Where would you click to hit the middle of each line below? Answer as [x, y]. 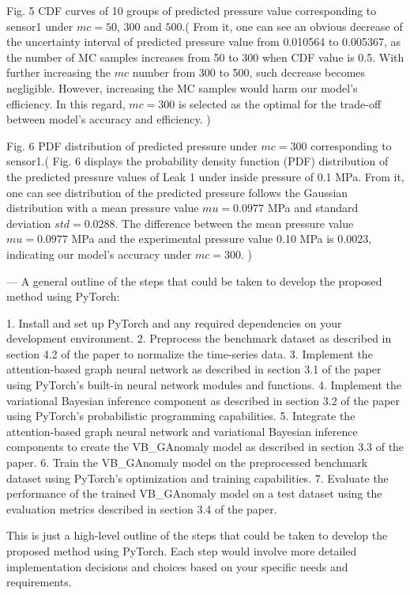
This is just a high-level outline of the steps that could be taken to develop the [197, 535]
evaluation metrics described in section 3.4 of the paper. [142, 508]
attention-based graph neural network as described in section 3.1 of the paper [194, 369]
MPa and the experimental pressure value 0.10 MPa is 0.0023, [222, 239]
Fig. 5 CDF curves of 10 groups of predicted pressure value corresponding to [192, 10]
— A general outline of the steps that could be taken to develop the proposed [194, 280]
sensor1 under [40, 26]
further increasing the [59, 72]
